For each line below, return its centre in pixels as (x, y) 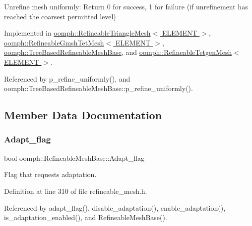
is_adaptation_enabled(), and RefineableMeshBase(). (86, 217)
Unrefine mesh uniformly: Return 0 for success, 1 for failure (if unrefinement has (126, 6)
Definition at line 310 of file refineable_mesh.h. (76, 191)
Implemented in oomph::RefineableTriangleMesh (77, 33)
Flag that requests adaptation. (50, 174)
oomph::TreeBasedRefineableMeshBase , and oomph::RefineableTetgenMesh (118, 52)
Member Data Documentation (83, 115)
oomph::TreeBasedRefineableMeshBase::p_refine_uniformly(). (98, 88)
